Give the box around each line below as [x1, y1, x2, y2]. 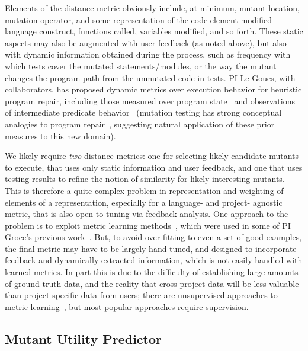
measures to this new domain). [5, 129, 116, 142]
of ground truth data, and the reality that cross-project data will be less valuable [5, 277, 299, 289]
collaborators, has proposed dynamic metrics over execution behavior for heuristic [5, 83, 302, 95]
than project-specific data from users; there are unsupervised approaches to [5, 289, 278, 301]
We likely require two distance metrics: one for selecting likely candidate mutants [5, 149, 299, 162]
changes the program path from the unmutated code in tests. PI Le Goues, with [5, 71, 296, 84]
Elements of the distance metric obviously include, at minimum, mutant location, [5, 2, 300, 14]
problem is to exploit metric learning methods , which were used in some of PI [5, 219, 291, 231]
